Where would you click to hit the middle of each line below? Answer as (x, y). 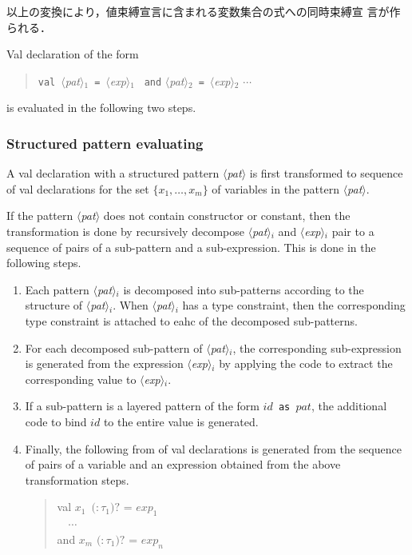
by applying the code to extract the (306, 363)
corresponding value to (81, 379)
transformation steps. (77, 479)
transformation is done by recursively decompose (125, 232)
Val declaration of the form (73, 54)
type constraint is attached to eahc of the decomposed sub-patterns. (191, 321)
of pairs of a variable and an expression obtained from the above (183, 464)
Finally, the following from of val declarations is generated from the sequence (213, 448)
